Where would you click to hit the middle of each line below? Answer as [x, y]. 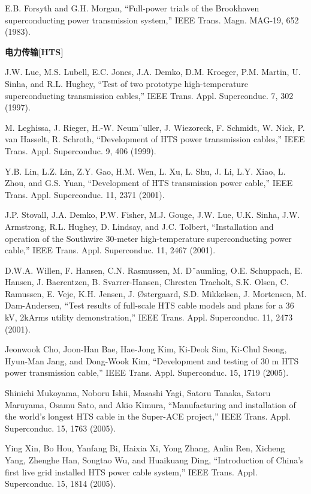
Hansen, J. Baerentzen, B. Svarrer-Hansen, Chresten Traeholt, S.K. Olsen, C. [147, 282]
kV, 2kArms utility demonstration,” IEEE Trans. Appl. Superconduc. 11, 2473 [149, 317]
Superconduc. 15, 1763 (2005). [60, 428]
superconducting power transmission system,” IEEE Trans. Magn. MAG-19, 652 [152, 20]
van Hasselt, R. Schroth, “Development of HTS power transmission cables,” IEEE [155, 139]
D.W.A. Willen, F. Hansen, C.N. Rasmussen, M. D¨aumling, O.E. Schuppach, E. [154, 270]
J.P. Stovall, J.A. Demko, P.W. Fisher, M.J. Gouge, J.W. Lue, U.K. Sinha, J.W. [153, 215]
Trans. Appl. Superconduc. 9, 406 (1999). [81, 150]
